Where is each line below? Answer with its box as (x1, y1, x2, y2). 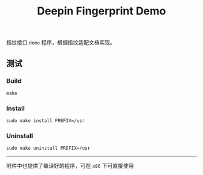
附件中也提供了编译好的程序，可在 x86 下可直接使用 (6, 162, 134, 170)
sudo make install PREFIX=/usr (6, 118, 85, 124)
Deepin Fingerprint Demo (37, 4, 166, 18)
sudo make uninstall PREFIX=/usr (6, 146, 91, 152)
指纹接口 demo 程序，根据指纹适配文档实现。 (6, 39, 116, 46)
